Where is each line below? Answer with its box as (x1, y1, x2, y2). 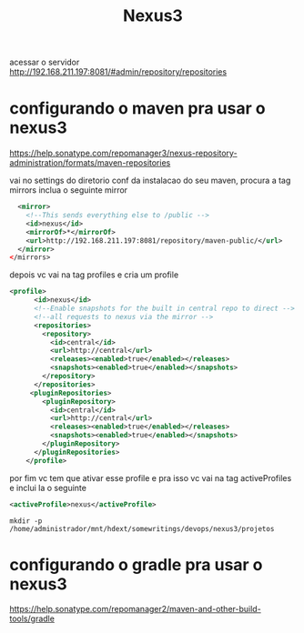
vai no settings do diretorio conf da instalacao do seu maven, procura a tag (9, 175, 291, 186)
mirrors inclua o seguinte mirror (9, 185, 128, 196)
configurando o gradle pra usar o (9, 554, 263, 575)
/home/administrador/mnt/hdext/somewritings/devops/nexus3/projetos (9, 524, 275, 533)
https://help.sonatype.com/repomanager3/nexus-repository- (9, 147, 238, 159)
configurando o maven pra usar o (9, 98, 266, 119)
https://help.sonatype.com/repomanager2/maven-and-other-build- (9, 604, 261, 615)
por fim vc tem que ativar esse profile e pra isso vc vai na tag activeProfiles (9, 472, 292, 483)
